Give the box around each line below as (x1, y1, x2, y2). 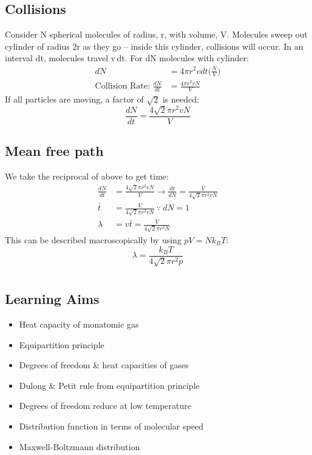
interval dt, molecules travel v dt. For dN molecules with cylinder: (5, 52, 249, 64)
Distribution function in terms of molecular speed (19, 420, 203, 433)
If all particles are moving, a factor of (5, 93, 144, 106)
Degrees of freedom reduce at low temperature (19, 399, 191, 412)
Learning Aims (5, 289, 100, 308)
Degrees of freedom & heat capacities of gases (19, 359, 189, 371)
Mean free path (5, 141, 104, 160)
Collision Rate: (95, 82, 151, 91)
